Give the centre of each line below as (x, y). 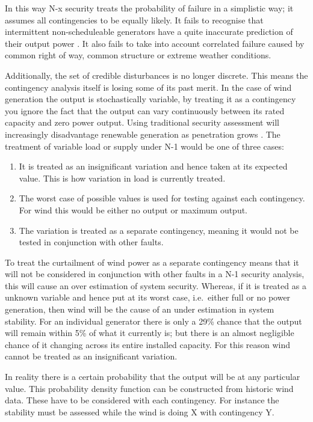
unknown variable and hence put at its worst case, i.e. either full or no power (148, 297)
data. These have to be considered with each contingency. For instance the (142, 400)
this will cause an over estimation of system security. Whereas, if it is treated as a (156, 285)
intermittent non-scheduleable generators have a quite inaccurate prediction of (149, 32)
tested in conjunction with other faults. (91, 242)
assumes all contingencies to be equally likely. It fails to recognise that (134, 20)
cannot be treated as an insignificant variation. (91, 356)
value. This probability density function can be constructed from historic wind (149, 388)
